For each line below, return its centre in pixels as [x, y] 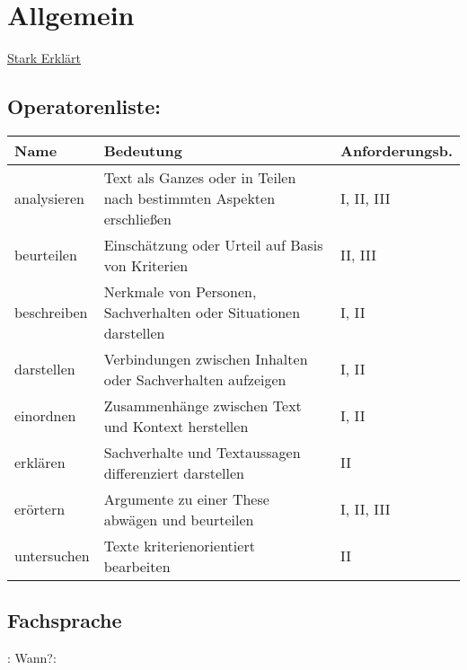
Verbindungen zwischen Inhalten [206, 358]
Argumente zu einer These [186, 498]
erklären [40, 463]
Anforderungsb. [396, 150]
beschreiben [51, 312]
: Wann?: [32, 658]
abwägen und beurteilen [179, 519]
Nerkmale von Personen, [180, 291]
